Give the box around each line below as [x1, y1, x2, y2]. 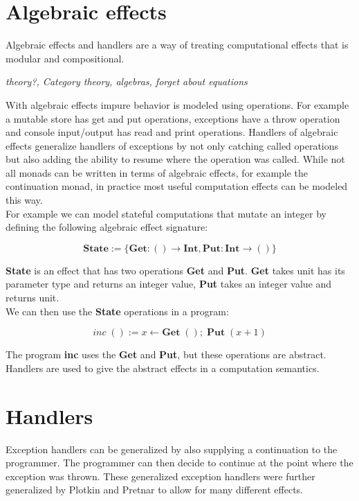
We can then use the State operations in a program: [6, 304, 229, 318]
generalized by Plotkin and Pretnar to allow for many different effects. [6, 482, 303, 497]
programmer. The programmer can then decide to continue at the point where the [6, 455, 353, 470]
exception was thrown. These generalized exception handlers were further [6, 468, 315, 483]
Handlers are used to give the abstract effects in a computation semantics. [6, 360, 320, 375]
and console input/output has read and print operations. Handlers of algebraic [6, 125, 338, 139]
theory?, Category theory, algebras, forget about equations [6, 74, 248, 89]
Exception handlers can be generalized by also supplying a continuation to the [6, 441, 338, 456]
